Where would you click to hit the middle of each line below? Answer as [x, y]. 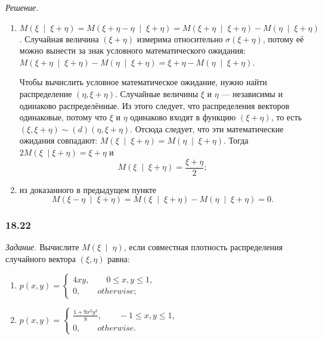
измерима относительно [180, 38]
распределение [46, 93]
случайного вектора [41, 259]
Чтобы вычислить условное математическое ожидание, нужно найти [143, 82]
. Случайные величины [157, 93]
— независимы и [252, 93]
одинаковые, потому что [63, 117]
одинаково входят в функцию [183, 117]
